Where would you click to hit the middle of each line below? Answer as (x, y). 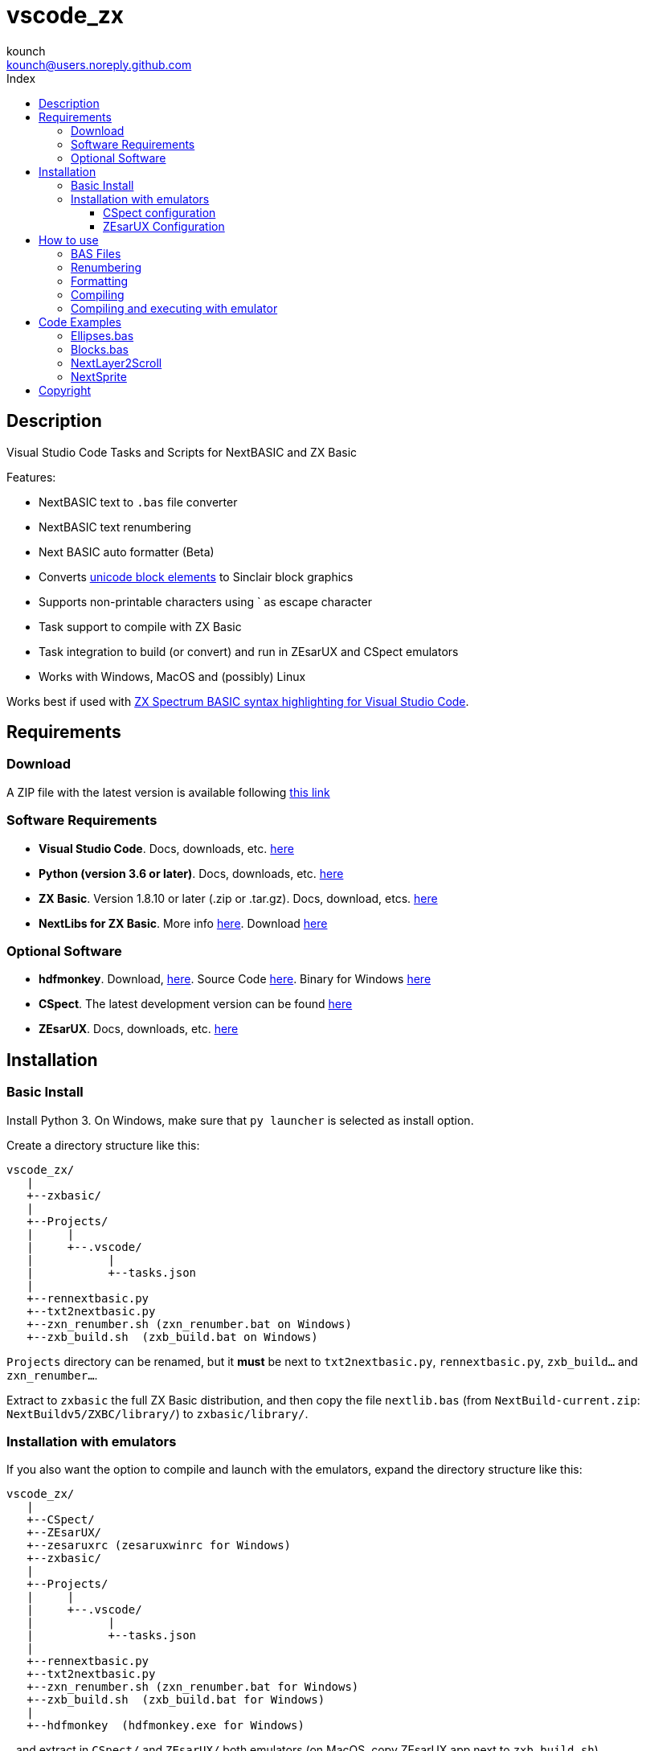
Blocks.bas (100, 349)
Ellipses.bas (102, 335)
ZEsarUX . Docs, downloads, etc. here (139, 1029)
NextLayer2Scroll (117, 363)
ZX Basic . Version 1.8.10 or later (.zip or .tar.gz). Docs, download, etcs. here (238, 898)
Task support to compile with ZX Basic (140, 626)
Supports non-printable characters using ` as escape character (205, 601)
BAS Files (96, 253)
